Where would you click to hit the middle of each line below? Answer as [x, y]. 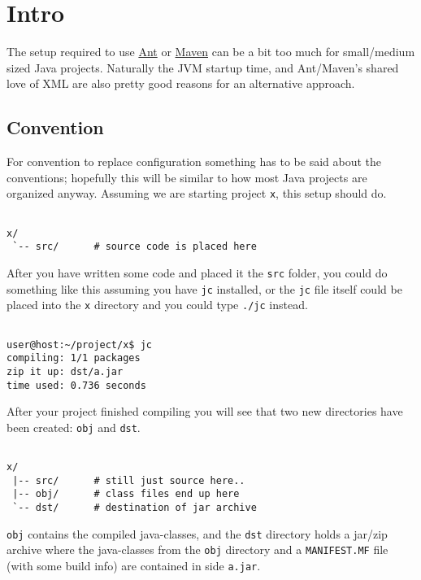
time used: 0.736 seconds [76, 385]
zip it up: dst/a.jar [65, 371]
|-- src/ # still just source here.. [129, 480]
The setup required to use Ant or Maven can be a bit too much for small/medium [211, 52]
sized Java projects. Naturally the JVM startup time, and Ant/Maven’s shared [203, 67]
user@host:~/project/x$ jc [79, 345]
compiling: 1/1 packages [74, 358]
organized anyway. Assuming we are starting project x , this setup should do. [197, 193]
